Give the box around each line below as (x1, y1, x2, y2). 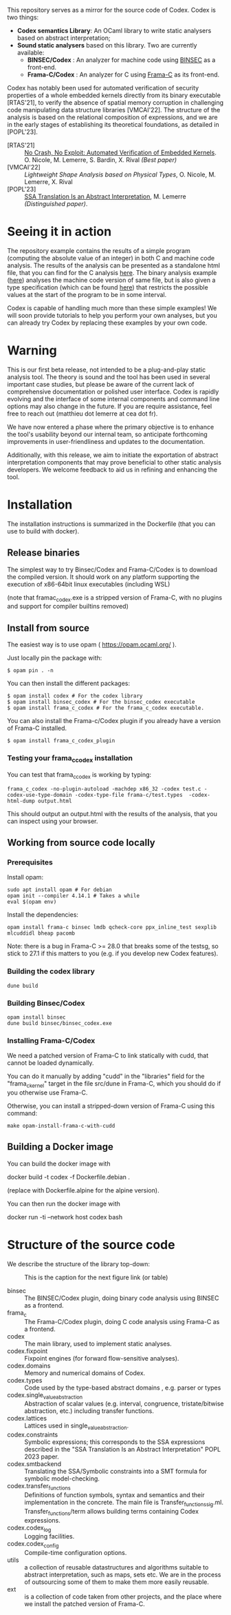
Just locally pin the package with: (7, 654, 102, 662)
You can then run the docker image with (7, 1199, 120, 1208)
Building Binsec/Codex (7, 998, 85, 1008)
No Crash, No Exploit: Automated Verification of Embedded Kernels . (24, 148, 217, 156)
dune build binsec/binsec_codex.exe (7, 1019, 112, 1026)
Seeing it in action (7, 224, 112, 240)
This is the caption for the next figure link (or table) (24, 1273, 168, 1281)
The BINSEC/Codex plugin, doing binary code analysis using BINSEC (24, 1294, 219, 1302)
